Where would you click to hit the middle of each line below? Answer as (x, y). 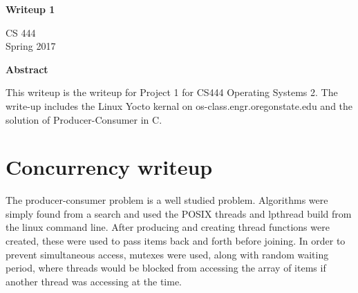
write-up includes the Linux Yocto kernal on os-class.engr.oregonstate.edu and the (179, 105)
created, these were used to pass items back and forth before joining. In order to (176, 241)
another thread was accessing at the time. (94, 281)
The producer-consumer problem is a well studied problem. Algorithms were (167, 200)
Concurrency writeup (109, 167)
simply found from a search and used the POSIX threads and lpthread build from (179, 213)
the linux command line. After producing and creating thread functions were (168, 227)
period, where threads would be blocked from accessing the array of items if (166, 268)
